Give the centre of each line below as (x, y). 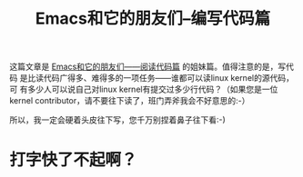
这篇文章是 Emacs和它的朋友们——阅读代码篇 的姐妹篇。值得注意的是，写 (148, 67)
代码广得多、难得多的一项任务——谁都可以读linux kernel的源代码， (168, 78)
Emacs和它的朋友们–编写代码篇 (153, 19)
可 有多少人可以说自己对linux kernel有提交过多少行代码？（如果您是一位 (144, 89)
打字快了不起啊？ (74, 160)
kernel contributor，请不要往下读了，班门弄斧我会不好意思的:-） (130, 101)
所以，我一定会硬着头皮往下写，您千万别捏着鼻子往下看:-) (117, 120)
